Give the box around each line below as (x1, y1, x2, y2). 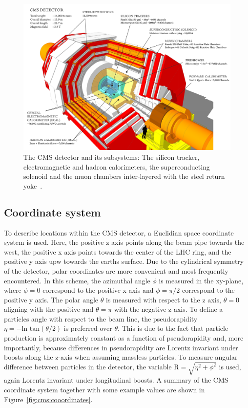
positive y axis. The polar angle (4, 294, 99, 304)
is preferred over (63, 323, 112, 333)
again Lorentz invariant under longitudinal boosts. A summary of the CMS (4, 375, 228, 385)
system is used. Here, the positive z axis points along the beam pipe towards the (4, 237, 245, 247)
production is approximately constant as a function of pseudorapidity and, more (4, 333, 244, 343)
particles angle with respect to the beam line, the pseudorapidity (4, 313, 198, 323)
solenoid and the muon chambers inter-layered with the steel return (23, 171, 225, 181)
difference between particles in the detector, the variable (4, 362, 172, 372)
